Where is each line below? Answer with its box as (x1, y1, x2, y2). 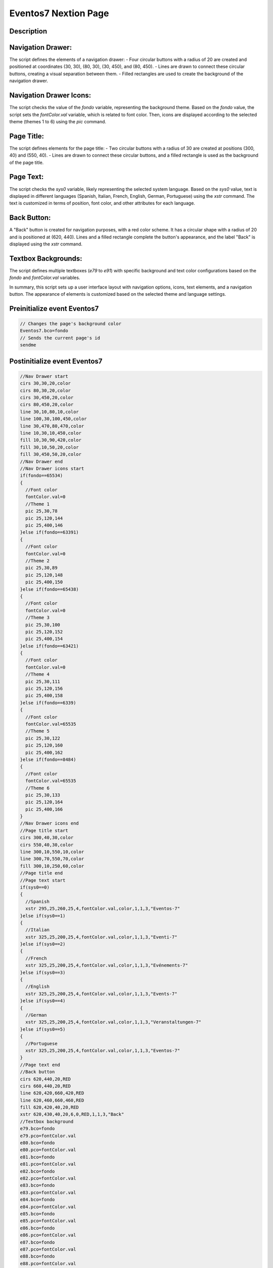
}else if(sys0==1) (20, 913, 66, 919)
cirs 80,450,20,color (20, 402, 74, 408)
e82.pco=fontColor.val (20, 1175, 76, 1181)
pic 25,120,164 (25, 799, 63, 805)
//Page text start (20, 877, 66, 883)
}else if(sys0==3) (20, 969, 66, 975)
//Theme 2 (25, 558, 50, 563)
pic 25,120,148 (25, 572, 63, 578)
